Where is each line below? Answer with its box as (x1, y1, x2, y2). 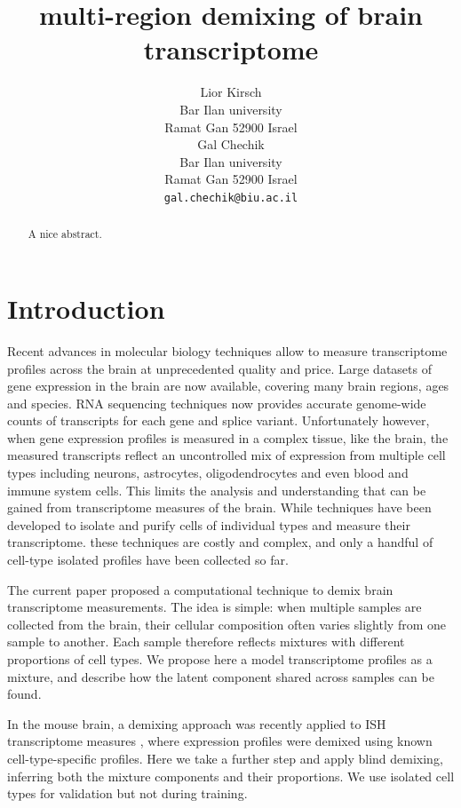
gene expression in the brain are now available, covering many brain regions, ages (7, 376, 449, 395)
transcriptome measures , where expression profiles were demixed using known (7, 732, 433, 750)
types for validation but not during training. (7, 784, 248, 803)
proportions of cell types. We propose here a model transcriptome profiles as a (7, 650, 433, 669)
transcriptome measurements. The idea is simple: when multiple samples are (7, 598, 422, 616)
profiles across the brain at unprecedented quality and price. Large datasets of (7, 359, 432, 377)
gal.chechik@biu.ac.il (163, 191, 298, 204)
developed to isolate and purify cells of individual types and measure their (7, 515, 410, 534)
